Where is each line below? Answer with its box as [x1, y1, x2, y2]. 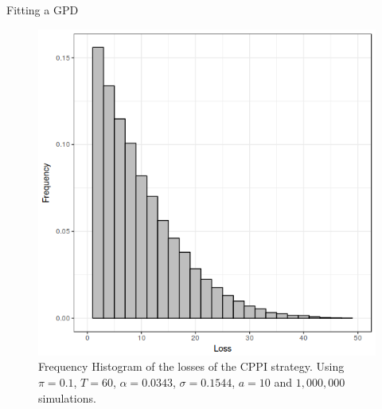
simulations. [38, 389, 96, 406]
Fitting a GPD [6, 2, 79, 18]
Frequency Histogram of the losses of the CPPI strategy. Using [38, 358, 345, 375]
